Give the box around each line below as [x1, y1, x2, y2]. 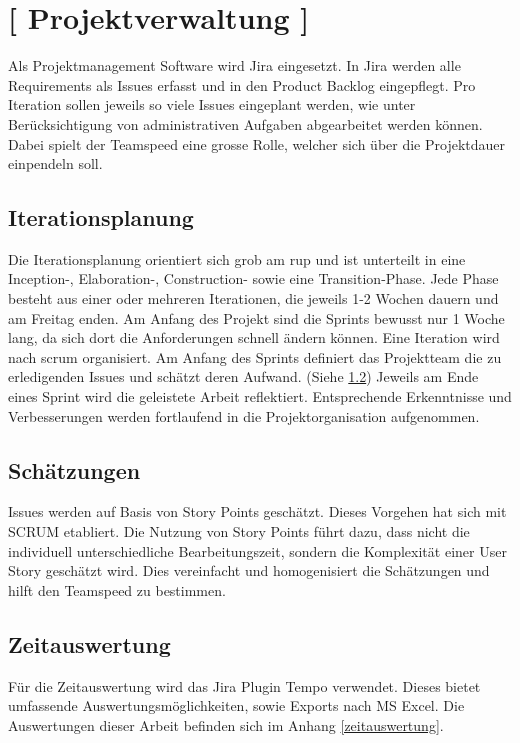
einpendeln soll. [8, 153, 103, 174]
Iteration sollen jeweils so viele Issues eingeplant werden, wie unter [8, 94, 416, 115]
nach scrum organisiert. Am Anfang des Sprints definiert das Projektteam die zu [8, 346, 502, 367]
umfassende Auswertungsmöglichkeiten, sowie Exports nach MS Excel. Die [8, 695, 465, 716]
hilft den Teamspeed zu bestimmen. [8, 579, 226, 600]
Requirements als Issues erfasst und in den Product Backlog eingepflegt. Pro [8, 74, 476, 95]
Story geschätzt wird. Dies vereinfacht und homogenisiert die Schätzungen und [8, 560, 490, 581]
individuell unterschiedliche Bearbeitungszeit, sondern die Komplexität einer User [8, 540, 507, 561]
